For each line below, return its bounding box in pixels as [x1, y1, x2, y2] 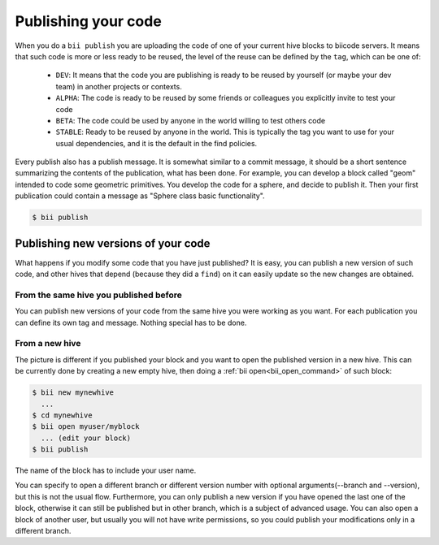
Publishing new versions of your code [15, 236, 211, 250]
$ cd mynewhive [32, 410, 93, 420]
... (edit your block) [41, 433, 132, 443]
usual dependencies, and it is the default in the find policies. [55, 138, 258, 148]
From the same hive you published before [15, 289, 183, 301]
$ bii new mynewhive [32, 388, 114, 397]
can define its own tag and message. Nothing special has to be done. [15, 318, 247, 327]
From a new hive [15, 338, 81, 349]
